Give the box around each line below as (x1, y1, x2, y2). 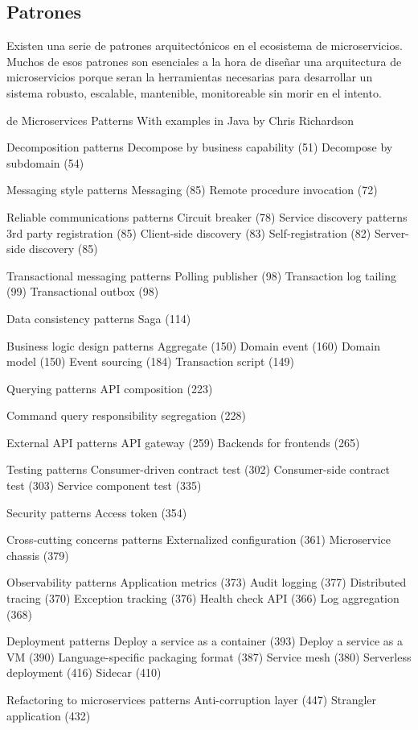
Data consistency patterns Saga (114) (6, 309, 191, 326)
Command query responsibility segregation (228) (6, 407, 246, 424)
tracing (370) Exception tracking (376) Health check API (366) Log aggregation (6, 590, 400, 607)
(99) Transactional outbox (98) (6, 283, 159, 300)
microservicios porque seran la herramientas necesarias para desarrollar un (6, 68, 373, 85)
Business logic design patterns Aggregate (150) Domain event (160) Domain (6, 337, 380, 354)
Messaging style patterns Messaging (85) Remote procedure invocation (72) (6, 181, 378, 198)
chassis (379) (6, 546, 69, 563)
